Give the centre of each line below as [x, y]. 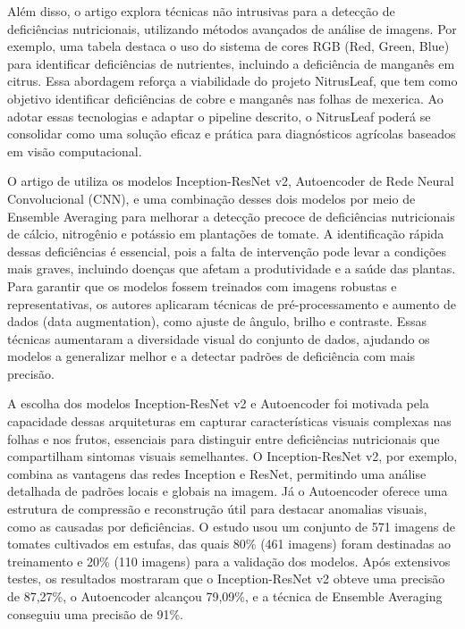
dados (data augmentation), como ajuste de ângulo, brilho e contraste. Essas [217, 321]
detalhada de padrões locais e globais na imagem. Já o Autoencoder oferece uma [228, 491]
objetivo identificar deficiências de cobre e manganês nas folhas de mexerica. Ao [225, 98]
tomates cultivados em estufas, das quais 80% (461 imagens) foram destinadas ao [229, 544]
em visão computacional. [75, 151]
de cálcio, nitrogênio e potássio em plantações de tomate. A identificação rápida [226, 234]
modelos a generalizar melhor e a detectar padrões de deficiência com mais [211, 356]
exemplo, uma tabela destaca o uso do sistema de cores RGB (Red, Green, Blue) [228, 46]
